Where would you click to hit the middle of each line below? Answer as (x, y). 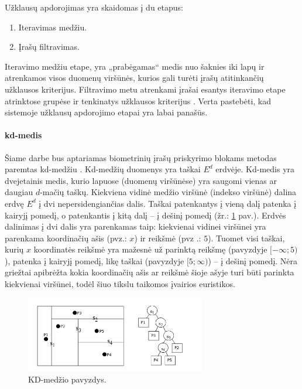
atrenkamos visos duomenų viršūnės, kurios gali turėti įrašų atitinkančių (134, 78)
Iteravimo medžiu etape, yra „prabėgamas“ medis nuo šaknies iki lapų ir (135, 66)
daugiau (19, 192)
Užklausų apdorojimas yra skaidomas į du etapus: (94, 7)
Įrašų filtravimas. (49, 47)
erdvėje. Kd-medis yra (255, 169)
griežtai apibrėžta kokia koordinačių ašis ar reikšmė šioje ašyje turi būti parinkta (150, 272)
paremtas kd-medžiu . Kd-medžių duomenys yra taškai (103, 169)
